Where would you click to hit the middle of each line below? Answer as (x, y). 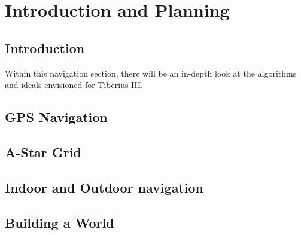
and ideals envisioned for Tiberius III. (74, 85)
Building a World (60, 222)
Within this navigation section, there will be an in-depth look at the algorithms (151, 73)
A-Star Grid (43, 152)
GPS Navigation (56, 117)
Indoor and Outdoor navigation (104, 187)
